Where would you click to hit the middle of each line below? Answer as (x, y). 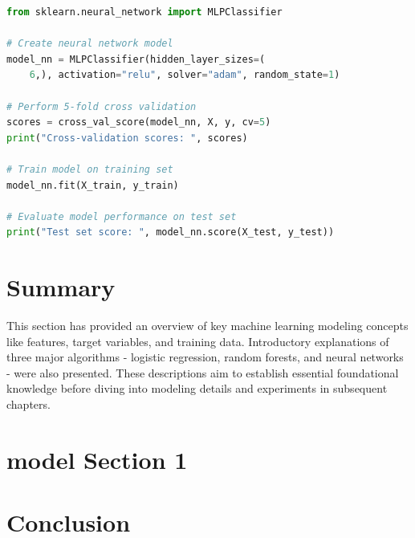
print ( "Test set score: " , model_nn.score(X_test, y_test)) (171, 232)
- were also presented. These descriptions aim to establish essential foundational (203, 372)
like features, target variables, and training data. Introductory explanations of (198, 341)
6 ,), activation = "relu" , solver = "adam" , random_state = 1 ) (185, 75)
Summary (61, 287)
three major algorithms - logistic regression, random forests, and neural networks (205, 357)
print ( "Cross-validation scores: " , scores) (127, 138)
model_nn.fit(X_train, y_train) (93, 185)
